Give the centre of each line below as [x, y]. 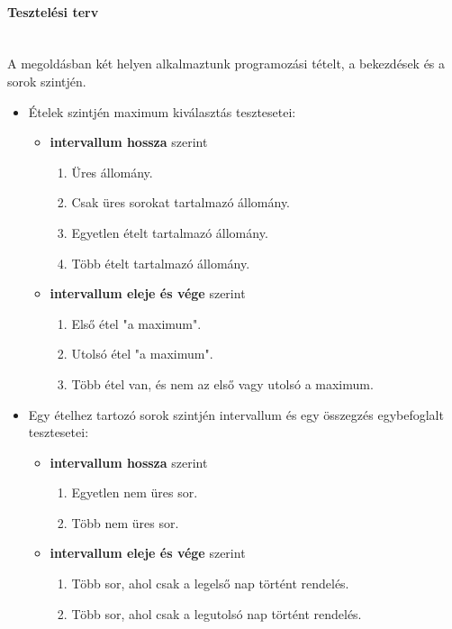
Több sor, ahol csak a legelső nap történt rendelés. [210, 583]
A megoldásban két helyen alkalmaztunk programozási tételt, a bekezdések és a [226, 64]
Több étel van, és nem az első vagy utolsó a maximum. [222, 383]
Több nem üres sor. [125, 522]
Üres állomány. [112, 172]
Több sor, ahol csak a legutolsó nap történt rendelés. [217, 613]
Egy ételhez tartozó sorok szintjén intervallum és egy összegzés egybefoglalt [236, 414]
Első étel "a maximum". [136, 323]
